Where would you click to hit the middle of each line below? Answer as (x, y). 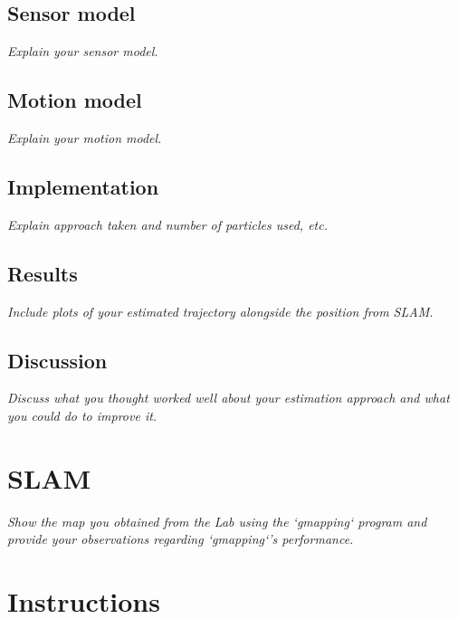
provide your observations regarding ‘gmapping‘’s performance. (181, 539)
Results (43, 273)
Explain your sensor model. (83, 51)
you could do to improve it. (82, 415)
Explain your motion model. (85, 138)
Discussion (57, 360)
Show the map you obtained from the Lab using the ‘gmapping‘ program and (217, 521)
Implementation (83, 186)
